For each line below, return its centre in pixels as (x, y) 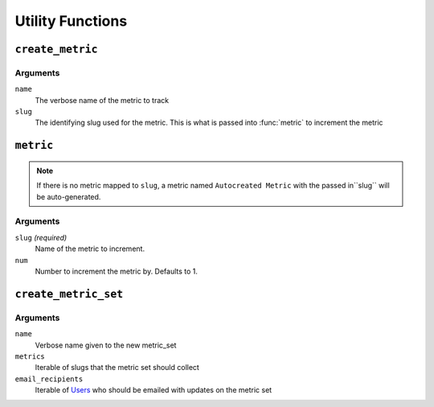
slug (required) (41, 237)
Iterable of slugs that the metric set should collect (117, 368)
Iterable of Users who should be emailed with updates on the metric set (154, 390)
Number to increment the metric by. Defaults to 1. (117, 271)
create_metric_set (69, 294)
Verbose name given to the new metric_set (106, 345)
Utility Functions (71, 21)
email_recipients (49, 379)
